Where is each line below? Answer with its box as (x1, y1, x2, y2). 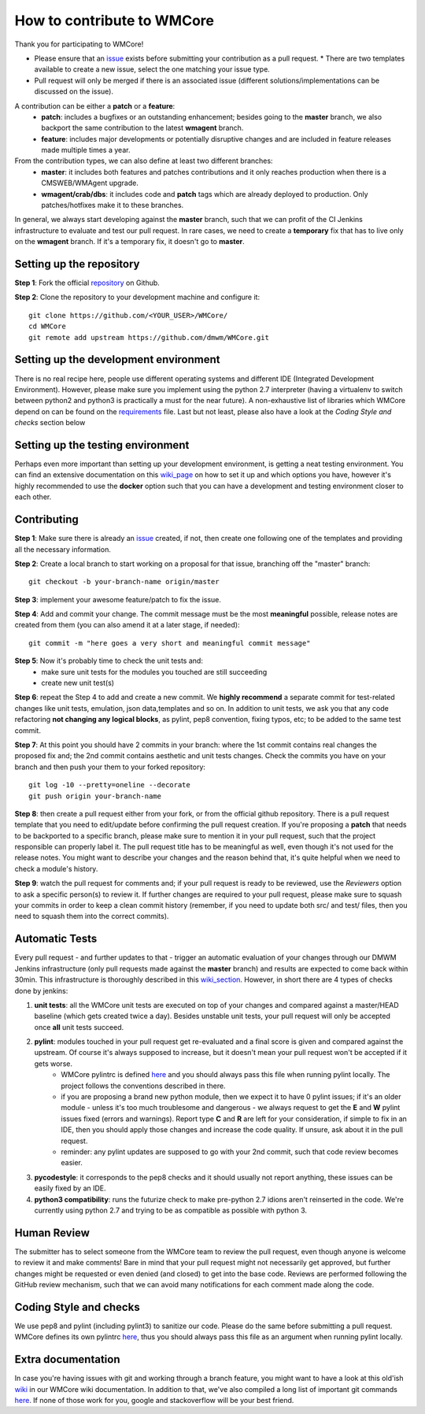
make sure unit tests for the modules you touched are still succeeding (41, 667, 268, 676)
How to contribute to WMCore (14, 12, 214, 29)
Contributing (14, 513, 79, 527)
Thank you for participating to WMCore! (14, 39, 144, 49)
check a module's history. (14, 864, 98, 873)
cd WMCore (28, 322, 66, 331)
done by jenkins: (14, 986, 68, 995)
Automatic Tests (14, 932, 98, 946)
